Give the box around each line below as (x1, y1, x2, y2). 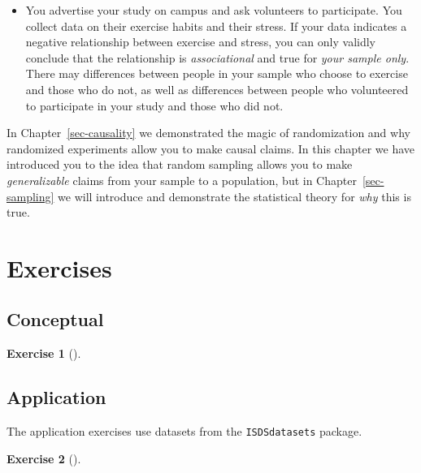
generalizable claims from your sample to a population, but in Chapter (7, 171, 357, 188)
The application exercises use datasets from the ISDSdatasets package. (7, 423, 362, 440)
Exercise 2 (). (7, 449, 81, 467)
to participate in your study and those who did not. (25, 97, 284, 114)
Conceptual (7, 307, 104, 332)
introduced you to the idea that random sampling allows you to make (7, 156, 353, 173)
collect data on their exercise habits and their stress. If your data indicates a (25, 17, 407, 34)
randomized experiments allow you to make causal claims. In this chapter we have (7, 140, 415, 157)
